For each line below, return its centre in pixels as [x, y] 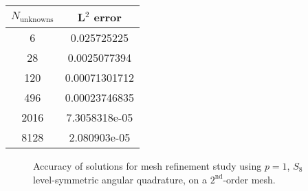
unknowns [36, 19]
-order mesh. [249, 179]
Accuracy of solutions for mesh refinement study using [147, 166]
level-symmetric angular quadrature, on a [120, 179]
